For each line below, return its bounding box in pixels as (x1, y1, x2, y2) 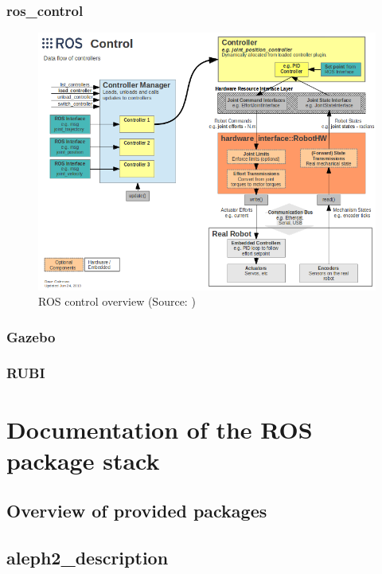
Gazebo (6, 326, 56, 346)
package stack (6, 443, 160, 476)
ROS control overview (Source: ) (38, 293, 196, 310)
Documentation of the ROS (6, 412, 313, 445)
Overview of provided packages (6, 498, 267, 523)
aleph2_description (6, 545, 169, 570)
